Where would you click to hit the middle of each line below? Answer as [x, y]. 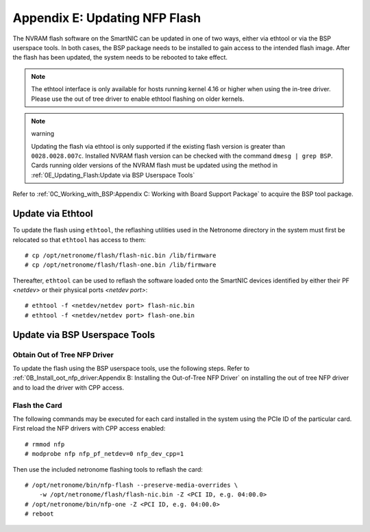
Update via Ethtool [53, 214]
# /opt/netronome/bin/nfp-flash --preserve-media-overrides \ [132, 485]
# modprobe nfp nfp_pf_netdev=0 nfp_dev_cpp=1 [104, 454]
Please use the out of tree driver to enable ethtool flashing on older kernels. [138, 99]
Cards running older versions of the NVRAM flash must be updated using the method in [154, 165]
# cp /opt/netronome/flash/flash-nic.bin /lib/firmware [121, 255]
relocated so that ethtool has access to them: [79, 239]
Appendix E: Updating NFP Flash [107, 18]
